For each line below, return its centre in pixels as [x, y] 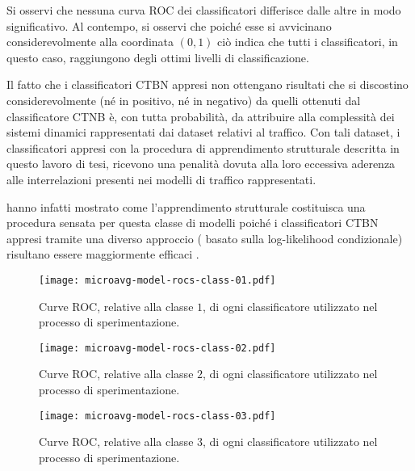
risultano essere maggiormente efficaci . [103, 254]
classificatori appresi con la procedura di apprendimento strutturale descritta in [203, 147]
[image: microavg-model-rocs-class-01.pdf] [157, 280]
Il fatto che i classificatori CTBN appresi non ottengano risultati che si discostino [207, 84]
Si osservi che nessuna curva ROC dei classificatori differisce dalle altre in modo [204, 10]
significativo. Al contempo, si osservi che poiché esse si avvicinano [169, 25]
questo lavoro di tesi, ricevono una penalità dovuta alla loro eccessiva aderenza [201, 164]
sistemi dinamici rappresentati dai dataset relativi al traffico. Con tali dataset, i [203, 132]
